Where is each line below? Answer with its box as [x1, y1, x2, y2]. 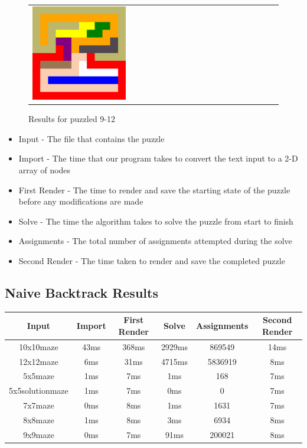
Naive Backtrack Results [5, 283, 158, 301]
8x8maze [23, 413, 54, 426]
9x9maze [23, 428, 54, 440]
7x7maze [23, 399, 54, 411]
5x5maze [23, 370, 54, 382]
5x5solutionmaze [9, 384, 68, 397]
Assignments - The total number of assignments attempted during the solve [18, 235, 292, 247]
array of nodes [18, 164, 71, 176]
